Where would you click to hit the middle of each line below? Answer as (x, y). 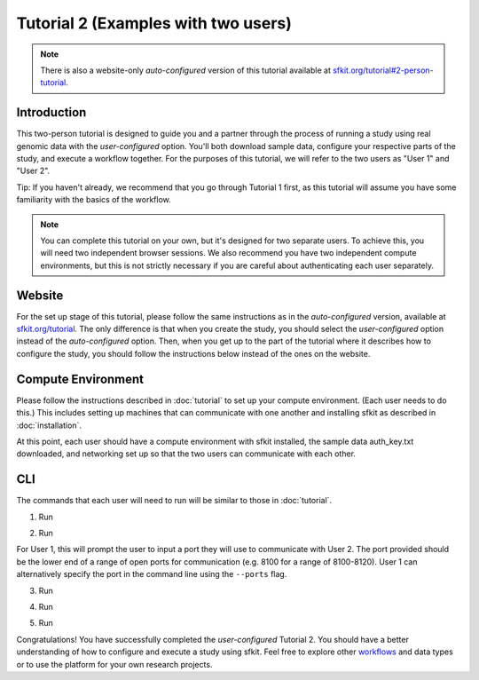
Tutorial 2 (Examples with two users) (154, 23)
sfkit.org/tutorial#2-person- (383, 70)
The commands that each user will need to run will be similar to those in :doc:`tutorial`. (174, 501)
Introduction (51, 112)
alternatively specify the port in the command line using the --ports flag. (152, 574)
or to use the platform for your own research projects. (114, 664)
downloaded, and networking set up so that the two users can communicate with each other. (186, 454)
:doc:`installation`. (49, 425)
